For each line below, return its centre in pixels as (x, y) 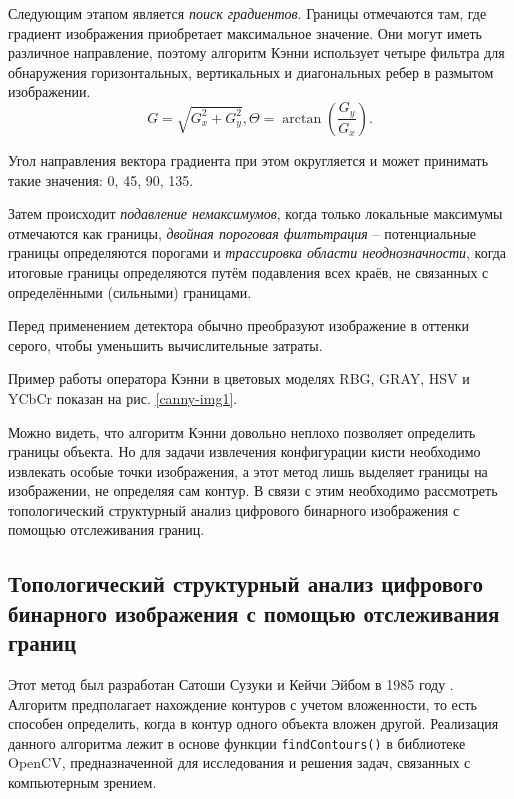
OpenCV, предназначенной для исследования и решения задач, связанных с (239, 762)
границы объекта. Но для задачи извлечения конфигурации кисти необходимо (244, 451)
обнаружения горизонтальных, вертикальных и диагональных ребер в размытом (251, 71)
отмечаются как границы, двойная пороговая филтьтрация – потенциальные (242, 232)
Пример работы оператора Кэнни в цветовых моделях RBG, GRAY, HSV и (239, 378)
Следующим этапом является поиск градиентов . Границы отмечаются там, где (247, 13)
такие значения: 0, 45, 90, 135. (101, 179)
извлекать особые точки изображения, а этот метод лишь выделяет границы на (248, 470)
